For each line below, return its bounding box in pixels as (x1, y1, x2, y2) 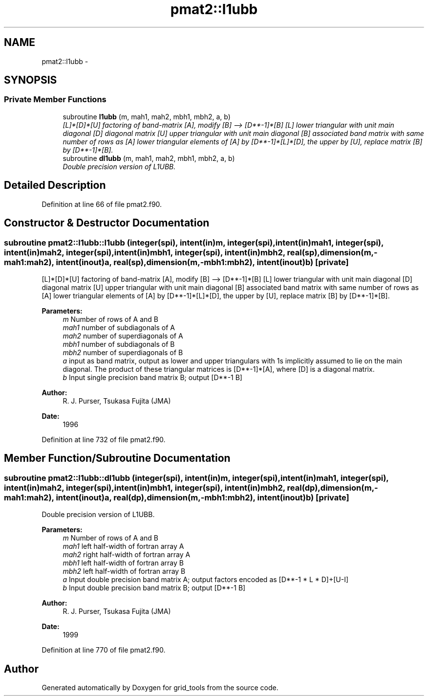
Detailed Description (4, 179, 106, 192)
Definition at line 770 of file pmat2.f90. (42, 646, 166, 655)
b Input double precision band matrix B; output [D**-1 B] (63, 584, 246, 592)
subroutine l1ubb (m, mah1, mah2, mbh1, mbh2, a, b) (63, 112, 231, 121)
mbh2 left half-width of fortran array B (63, 567, 186, 576)
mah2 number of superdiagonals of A (63, 331, 183, 340)
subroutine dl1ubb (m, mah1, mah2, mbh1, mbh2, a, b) (63, 154, 235, 162)
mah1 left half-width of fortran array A (63, 542, 184, 551)
